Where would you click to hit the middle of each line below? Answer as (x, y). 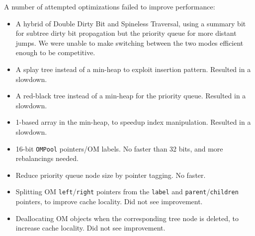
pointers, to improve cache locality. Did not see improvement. (109, 201)
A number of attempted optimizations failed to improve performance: (110, 6)
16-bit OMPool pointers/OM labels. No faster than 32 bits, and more (119, 148)
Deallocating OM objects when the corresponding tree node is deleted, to (127, 218)
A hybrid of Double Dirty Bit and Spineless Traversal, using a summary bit (131, 23)
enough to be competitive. (55, 52)
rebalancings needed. (47, 158)
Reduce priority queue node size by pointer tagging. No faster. (111, 175)
